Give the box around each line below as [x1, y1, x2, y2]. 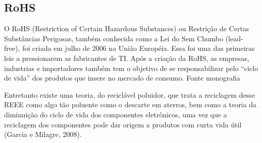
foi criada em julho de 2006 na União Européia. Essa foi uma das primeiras [22, 43, 255, 53]
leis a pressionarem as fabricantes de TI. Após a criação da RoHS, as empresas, [4, 52, 249, 63]
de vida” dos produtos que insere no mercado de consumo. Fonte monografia [4, 73, 240, 83]
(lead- [225, 33, 243, 43]
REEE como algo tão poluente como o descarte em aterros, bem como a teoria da [4, 99, 256, 110]
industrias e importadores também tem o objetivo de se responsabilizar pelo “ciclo [4, 62, 258, 73]
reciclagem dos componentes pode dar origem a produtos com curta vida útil [4, 119, 242, 129]
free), [4, 43, 20, 53]
